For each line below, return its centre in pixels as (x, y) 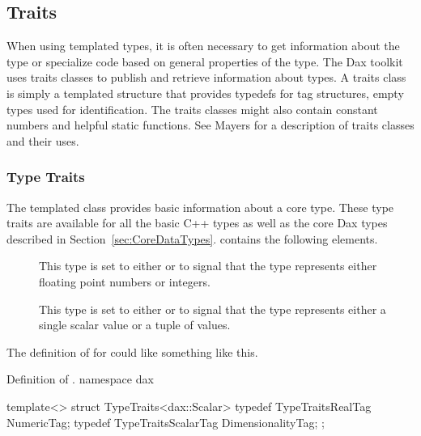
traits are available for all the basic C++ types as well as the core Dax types (197, 223)
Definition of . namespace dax (80, 379)
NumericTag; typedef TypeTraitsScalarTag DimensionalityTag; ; (166, 422)
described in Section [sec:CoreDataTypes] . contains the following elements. (192, 238)
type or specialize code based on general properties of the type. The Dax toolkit (205, 61)
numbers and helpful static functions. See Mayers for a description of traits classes (210, 125)
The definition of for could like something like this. (132, 351)
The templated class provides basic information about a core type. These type (200, 207)
